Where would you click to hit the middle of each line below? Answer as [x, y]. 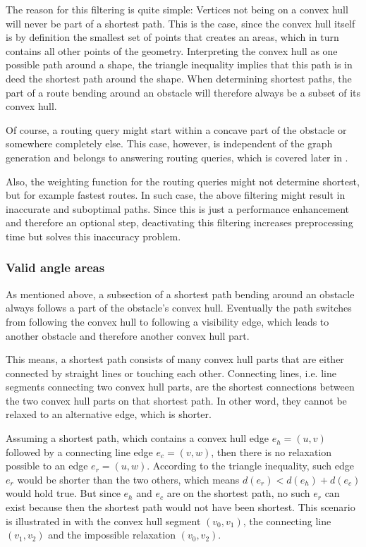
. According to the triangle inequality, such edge [251, 466]
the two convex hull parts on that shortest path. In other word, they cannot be [176, 400]
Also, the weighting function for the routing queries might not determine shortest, [183, 181]
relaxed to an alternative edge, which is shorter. [109, 414]
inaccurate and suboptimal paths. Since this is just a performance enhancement [178, 208]
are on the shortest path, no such [238, 493]
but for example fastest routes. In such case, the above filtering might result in [176, 195]
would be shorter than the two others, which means [128, 479]
